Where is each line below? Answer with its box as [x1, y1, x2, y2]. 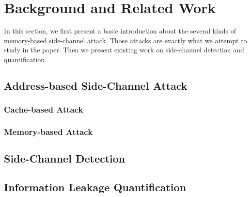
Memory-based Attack [4, 126, 93, 138]
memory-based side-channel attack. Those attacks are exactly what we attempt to [4, 35, 247, 45]
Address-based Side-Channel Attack [4, 78, 188, 93]
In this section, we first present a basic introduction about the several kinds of [4, 26, 236, 36]
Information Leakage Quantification [4, 180, 187, 195]
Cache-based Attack [4, 103, 83, 115]
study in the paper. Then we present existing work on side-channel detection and [4, 45, 244, 55]
